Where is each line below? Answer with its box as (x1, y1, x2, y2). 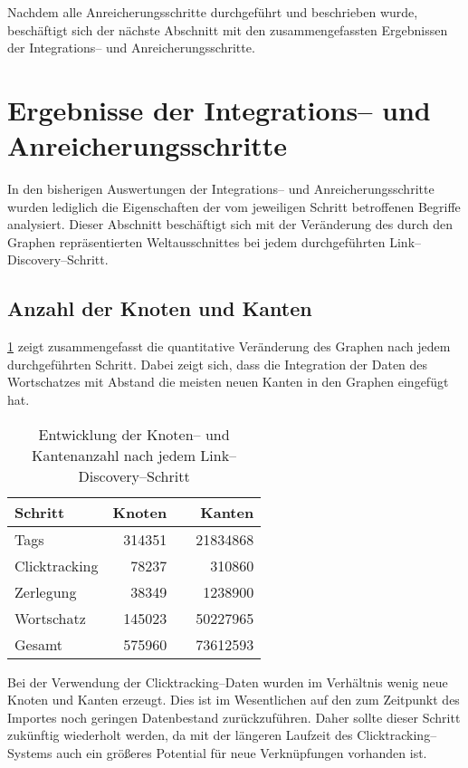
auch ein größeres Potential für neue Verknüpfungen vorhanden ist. (56, 744, 427, 763)
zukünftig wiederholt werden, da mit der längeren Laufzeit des (7, 725, 353, 744)
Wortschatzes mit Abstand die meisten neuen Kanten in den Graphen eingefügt (7, 372, 449, 391)
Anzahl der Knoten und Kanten (7, 294, 312, 322)
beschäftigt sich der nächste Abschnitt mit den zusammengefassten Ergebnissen (7, 20, 448, 39)
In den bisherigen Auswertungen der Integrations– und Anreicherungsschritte (7, 179, 435, 198)
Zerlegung (14, 581, 77, 602)
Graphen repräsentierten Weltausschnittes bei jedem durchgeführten (7, 232, 386, 251)
